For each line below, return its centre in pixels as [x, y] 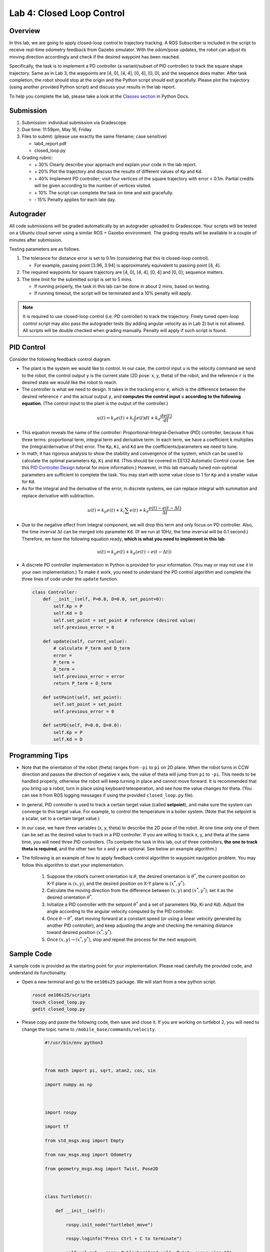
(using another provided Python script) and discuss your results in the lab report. [92, 87]
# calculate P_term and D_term [91, 648]
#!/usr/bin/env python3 [74, 1042]
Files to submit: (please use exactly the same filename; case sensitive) [94, 136]
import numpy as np [68, 1084]
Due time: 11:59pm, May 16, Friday [57, 130]
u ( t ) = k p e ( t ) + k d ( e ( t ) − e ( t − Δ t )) [134, 552]
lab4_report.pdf [50, 143]
